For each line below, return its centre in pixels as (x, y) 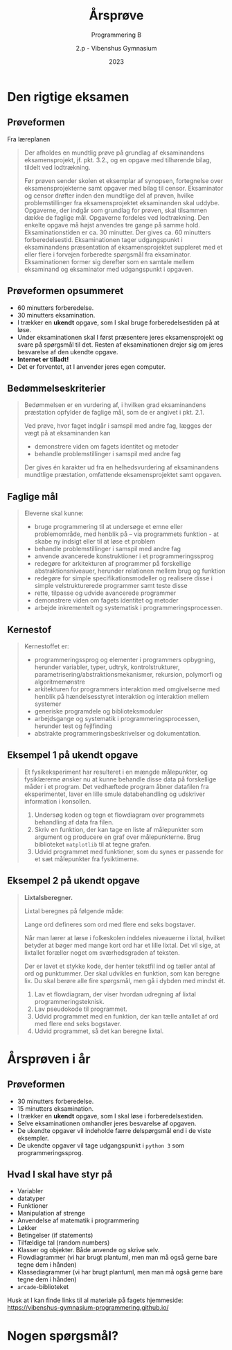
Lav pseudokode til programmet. (81, 1009)
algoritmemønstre (60, 682)
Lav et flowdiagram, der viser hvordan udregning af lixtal (115, 994)
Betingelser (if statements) (55, 1236)
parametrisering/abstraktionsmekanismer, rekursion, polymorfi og (128, 674)
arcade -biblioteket (43, 1287)
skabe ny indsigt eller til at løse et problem (95, 542)
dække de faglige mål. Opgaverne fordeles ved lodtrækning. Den (117, 217)
